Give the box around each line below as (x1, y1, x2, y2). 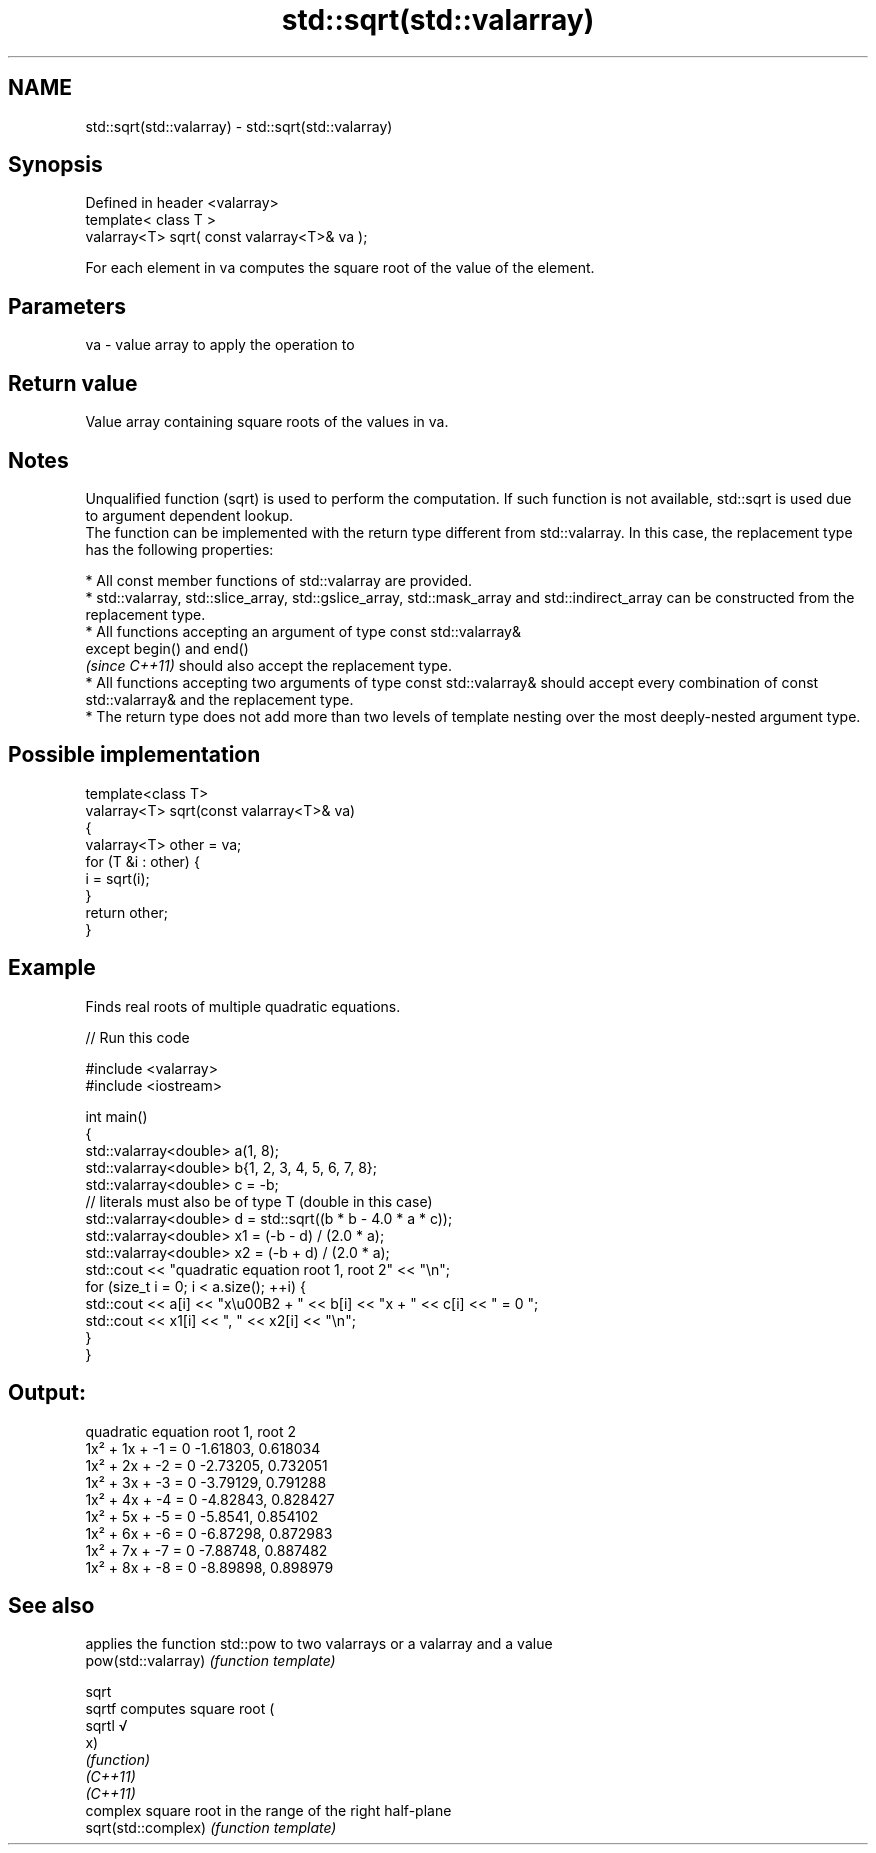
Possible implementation (8, 742, 261, 768)
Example (8, 955, 96, 981)
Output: (8, 1380, 86, 1406)
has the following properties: (85, 540, 274, 558)
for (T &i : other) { (85, 852, 200, 870)
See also (8, 1592, 95, 1618)
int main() (85, 1107, 148, 1125)
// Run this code (85, 1028, 190, 1046)
